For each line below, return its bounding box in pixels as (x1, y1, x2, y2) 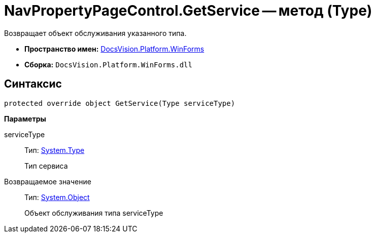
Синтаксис (4, 77, 62, 91)
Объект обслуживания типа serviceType (24, 208, 163, 217)
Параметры (4, 114, 46, 123)
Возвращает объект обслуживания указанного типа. (4, 28, 187, 37)
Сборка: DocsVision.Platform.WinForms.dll (24, 60, 192, 69)
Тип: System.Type (24, 145, 85, 154)
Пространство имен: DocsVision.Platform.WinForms (24, 44, 204, 53)
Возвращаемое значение (4, 177, 91, 186)
